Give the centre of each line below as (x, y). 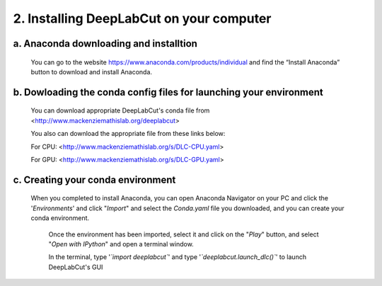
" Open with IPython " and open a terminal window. (121, 244)
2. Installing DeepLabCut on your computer (142, 18)
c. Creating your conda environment (94, 179)
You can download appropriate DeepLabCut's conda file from (120, 110)
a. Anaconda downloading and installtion (105, 44)
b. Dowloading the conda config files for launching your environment (168, 92)
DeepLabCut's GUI (76, 267)
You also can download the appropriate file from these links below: (128, 134)
